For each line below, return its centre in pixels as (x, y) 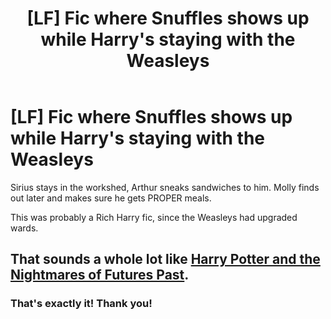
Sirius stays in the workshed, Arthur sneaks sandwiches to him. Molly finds (165, 187)
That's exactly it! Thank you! (81, 304)
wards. (24, 228)
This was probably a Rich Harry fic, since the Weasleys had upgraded (154, 217)
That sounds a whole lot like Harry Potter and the (165, 259)
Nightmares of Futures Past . (100, 275)
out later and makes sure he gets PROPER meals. (111, 198)
